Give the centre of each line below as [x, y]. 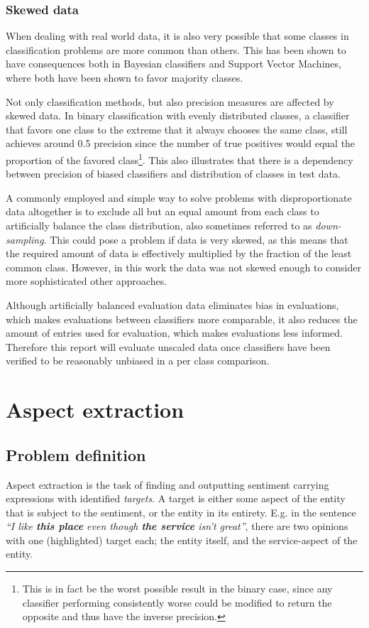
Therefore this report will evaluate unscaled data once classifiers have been [168, 346]
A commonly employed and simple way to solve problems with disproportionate [179, 197]
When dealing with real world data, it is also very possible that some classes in [177, 36]
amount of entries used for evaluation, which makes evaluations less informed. [175, 333]
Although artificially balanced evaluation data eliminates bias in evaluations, [172, 304]
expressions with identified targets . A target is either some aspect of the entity [176, 498]
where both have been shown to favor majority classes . [125, 77]
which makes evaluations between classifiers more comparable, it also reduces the [182, 319]
